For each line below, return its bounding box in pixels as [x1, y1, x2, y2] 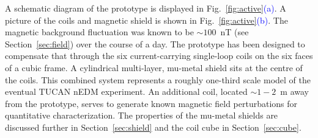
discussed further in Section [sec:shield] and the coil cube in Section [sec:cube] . [5, 120, 301, 133]
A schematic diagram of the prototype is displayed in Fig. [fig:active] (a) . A [5, 2, 286, 14]
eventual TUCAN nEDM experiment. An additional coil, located [5, 85, 248, 98]
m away [280, 85, 309, 98]
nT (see [220, 26, 249, 38]
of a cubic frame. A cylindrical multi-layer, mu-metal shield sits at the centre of [5, 61, 303, 74]
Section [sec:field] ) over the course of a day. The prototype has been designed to [5, 37, 305, 50]
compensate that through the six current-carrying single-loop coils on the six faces [5, 49, 313, 62]
